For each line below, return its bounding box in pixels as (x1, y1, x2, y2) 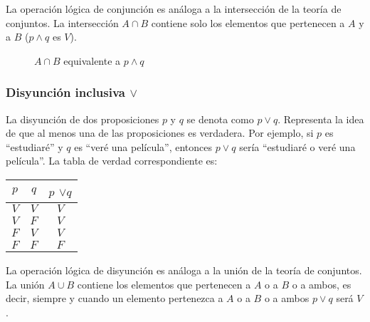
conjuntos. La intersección (6, 15, 119, 30)
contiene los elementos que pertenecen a (77, 276, 251, 291)
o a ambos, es (292, 276, 351, 291)
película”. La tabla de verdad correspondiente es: (6, 153, 218, 168)
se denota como (186, 111, 254, 126)
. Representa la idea (277, 111, 364, 126)
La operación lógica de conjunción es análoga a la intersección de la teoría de (6, 1, 342, 16)
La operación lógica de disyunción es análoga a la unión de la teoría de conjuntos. (6, 262, 362, 277)
